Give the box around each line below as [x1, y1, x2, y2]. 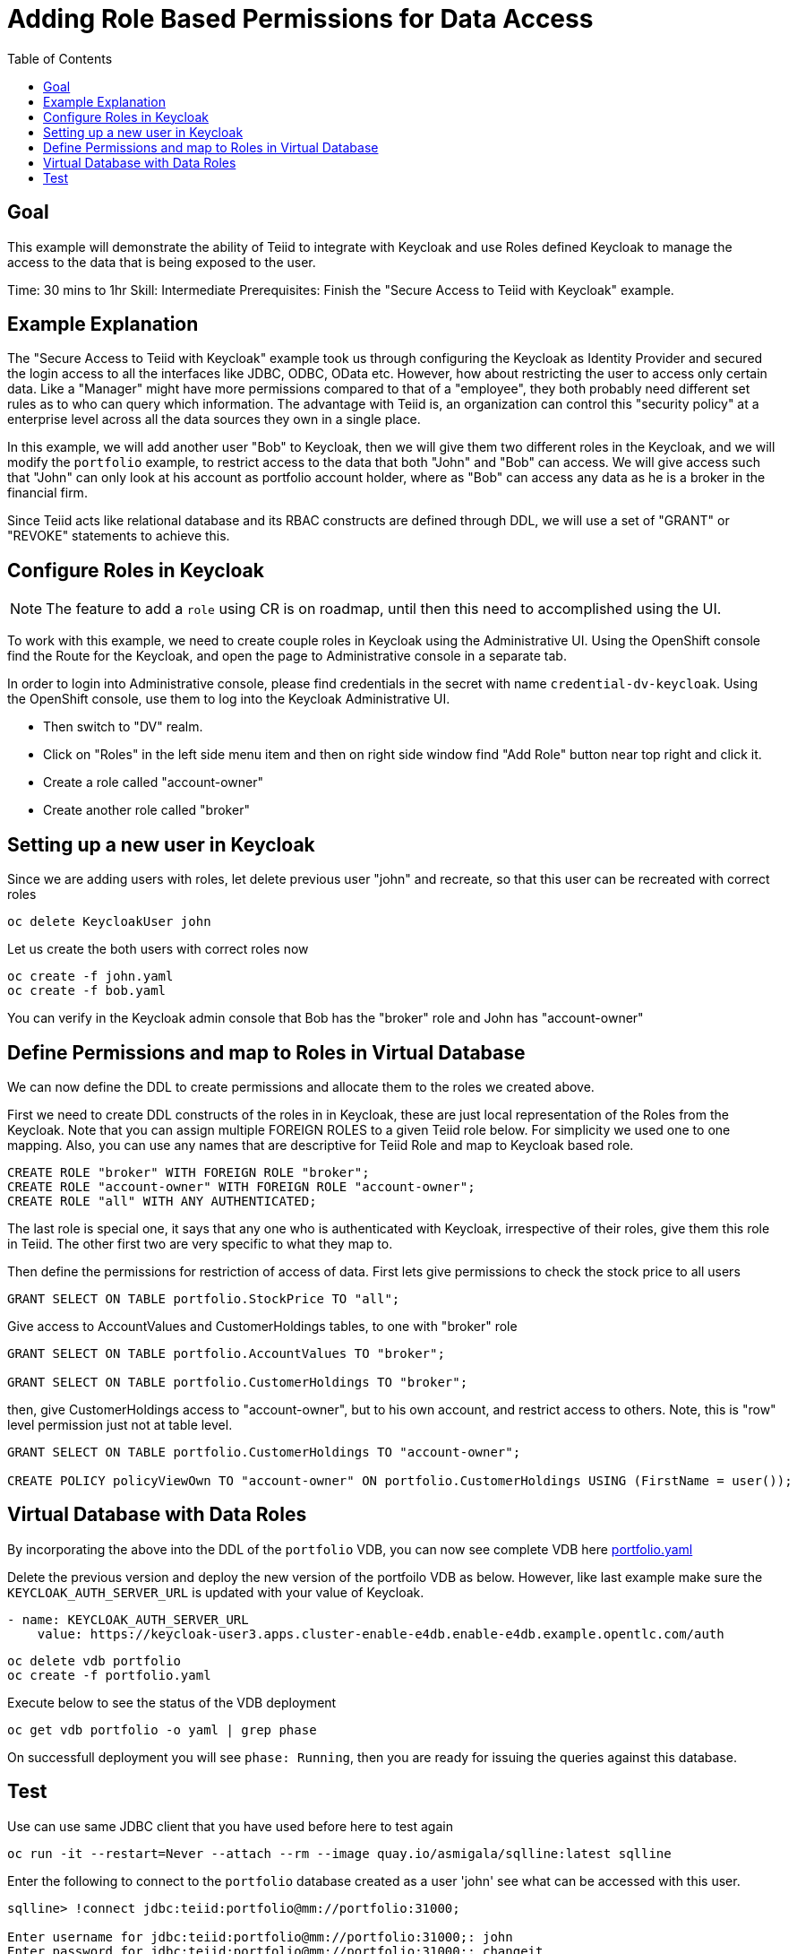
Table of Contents [7, 50, 113, 66]
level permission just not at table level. [7, 1416, 233, 1432]
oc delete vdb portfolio [7, 1653, 181, 1668]
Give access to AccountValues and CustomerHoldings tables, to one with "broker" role [7, 1318, 518, 1334]
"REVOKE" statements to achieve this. [7, 528, 230, 544]
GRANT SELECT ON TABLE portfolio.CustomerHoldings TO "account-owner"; [7, 1444, 521, 1459]
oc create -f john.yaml [7, 969, 174, 984]
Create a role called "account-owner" [43, 774, 264, 791]
